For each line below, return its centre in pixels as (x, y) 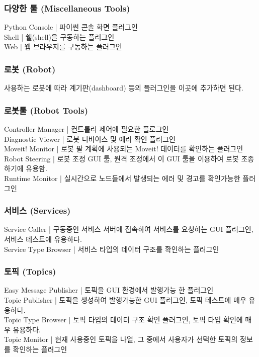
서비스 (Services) (37, 210)
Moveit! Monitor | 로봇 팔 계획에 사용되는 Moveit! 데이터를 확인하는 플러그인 (124, 149)
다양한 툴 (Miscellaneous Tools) (67, 8)
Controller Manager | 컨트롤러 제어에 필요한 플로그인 (87, 129)
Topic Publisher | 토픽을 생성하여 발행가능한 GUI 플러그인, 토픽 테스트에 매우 (125, 300)
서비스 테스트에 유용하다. (43, 239)
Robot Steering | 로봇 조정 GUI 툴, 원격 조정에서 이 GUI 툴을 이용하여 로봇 (121, 158)
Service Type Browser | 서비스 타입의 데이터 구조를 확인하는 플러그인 (112, 249)
